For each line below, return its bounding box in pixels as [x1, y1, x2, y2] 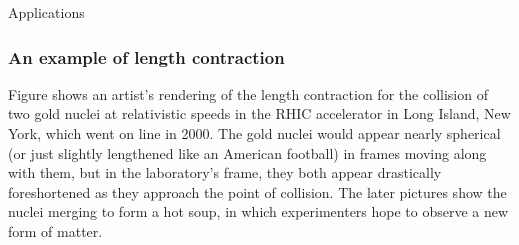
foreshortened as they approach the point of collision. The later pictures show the [8, 181, 507, 202]
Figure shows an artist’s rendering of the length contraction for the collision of [8, 83, 488, 104]
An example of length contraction [8, 44, 285, 69]
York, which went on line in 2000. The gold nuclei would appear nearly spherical [8, 123, 501, 143]
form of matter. [8, 220, 103, 241]
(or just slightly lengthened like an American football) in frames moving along [8, 142, 487, 163]
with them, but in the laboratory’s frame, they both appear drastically [8, 162, 442, 183]
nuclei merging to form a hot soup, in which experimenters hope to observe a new [8, 201, 509, 222]
